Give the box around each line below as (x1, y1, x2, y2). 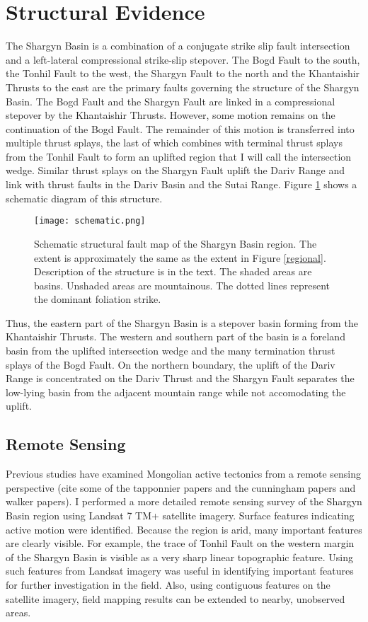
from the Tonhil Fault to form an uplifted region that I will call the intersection (6, 149, 352, 163)
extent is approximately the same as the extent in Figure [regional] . (34, 250, 326, 265)
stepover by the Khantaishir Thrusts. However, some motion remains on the (6, 108, 335, 122)
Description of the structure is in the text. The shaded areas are (34, 264, 312, 279)
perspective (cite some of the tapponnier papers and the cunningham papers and (6, 480, 356, 495)
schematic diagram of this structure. (6, 190, 163, 205)
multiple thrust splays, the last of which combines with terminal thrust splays (6, 135, 343, 150)
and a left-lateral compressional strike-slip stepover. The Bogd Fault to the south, (6, 52, 360, 67)
